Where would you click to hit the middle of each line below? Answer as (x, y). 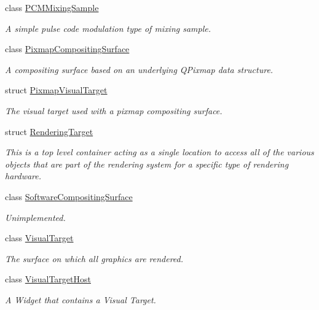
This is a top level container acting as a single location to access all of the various (159, 152)
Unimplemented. (35, 217)
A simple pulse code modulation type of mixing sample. (108, 28)
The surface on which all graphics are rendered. (94, 258)
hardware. (23, 176)
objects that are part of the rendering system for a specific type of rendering (147, 164)
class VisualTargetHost (48, 279)
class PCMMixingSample (52, 7)
